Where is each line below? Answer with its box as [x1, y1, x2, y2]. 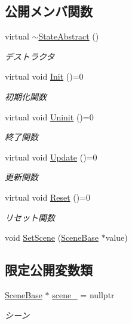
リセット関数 [5, 211, 55, 223]
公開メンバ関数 [5, 2, 93, 20]
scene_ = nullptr [52, 288, 115, 301]
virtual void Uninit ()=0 [5, 110, 94, 123]
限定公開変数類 [5, 261, 93, 279]
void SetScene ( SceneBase [5, 231, 99, 244]
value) [105, 231, 128, 244]
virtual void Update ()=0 [5, 150, 97, 163]
